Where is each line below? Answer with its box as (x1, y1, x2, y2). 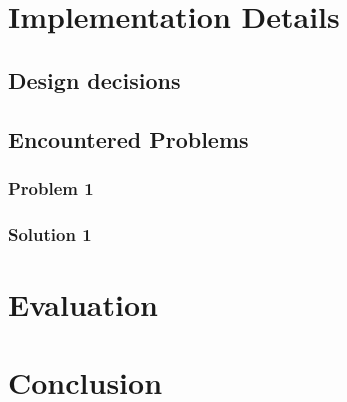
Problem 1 (8, 175, 94, 200)
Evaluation (8, 283, 158, 324)
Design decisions (8, 64, 181, 95)
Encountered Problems (8, 123, 249, 154)
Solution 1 (8, 221, 92, 246)
